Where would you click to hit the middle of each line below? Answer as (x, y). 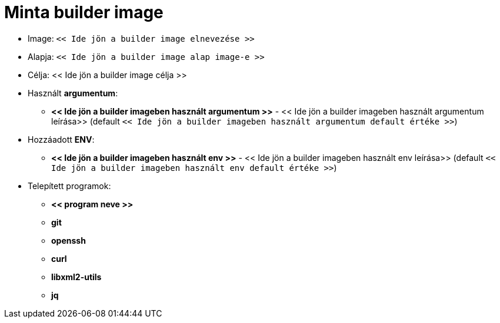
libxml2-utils (76, 277)
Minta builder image (84, 12)
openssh (69, 240)
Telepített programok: (69, 186)
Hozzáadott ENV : (61, 139)
